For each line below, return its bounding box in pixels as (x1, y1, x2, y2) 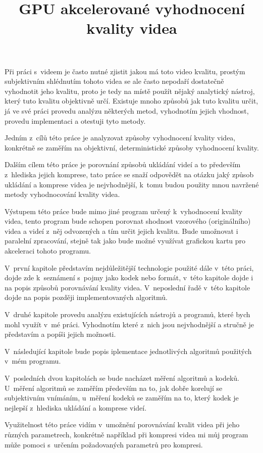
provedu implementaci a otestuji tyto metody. (5, 115, 146, 126)
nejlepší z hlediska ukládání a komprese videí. (5, 402, 147, 413)
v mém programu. (5, 356, 61, 366)
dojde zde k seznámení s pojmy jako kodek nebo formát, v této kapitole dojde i (5, 272, 253, 283)
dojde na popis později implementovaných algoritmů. (5, 292, 168, 303)
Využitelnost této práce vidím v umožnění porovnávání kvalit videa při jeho (5, 419, 240, 430)
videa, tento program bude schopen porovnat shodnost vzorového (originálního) (5, 216, 251, 226)
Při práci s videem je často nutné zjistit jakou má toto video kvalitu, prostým (5, 66, 245, 76)
